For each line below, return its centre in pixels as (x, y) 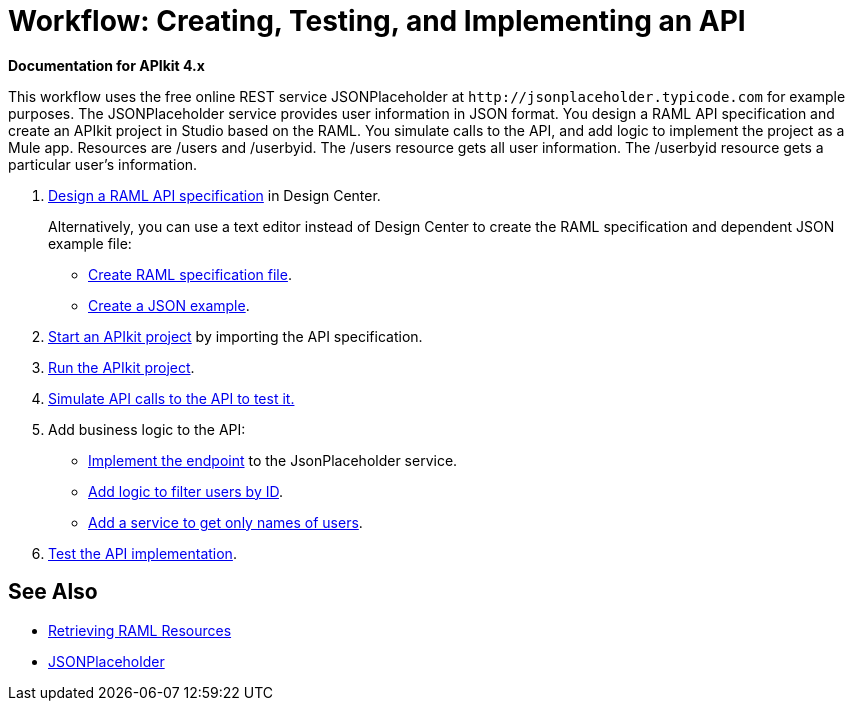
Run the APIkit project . (121, 367)
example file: (90, 243)
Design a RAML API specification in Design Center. (214, 195)
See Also (53, 592)
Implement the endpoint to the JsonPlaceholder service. (273, 460)
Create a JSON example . (169, 305)
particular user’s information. (103, 164)
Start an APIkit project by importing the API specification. (235, 336)
